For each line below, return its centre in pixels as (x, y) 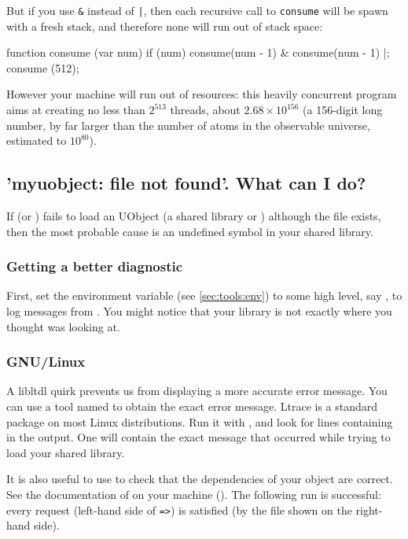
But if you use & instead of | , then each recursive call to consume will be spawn (197, 10)
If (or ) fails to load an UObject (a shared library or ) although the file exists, (194, 216)
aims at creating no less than (76, 110)
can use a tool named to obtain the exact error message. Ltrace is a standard (192, 406)
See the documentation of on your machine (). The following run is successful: (194, 494)
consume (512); (43, 67)
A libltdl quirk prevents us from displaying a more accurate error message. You (197, 391)
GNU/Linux (46, 362)
